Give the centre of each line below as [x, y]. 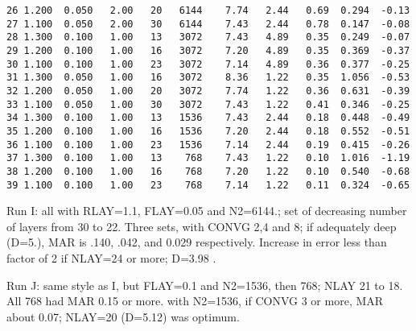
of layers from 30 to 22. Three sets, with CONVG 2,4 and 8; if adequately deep [202, 226]
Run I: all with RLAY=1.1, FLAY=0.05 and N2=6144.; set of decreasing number [207, 211]
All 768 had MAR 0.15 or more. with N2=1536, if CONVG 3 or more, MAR [195, 301]
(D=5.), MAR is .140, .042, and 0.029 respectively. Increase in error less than [197, 242]
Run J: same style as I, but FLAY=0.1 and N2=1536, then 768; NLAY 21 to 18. [205, 285]
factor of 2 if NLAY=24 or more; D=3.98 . [111, 257]
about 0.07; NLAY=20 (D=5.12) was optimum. [123, 316]
